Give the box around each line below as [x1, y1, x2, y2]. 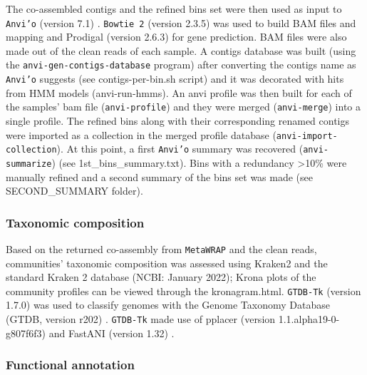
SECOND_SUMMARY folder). [6, 183, 143, 198]
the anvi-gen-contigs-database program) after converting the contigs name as [6, 57, 356, 72]
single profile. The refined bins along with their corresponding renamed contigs [6, 113, 350, 128]
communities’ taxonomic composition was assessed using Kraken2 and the [6, 255, 328, 270]
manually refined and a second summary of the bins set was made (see [6, 169, 313, 184]
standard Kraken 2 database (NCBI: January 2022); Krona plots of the [6, 269, 316, 284]
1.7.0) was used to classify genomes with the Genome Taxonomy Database [6, 297, 330, 312]
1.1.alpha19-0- [278, 312, 340, 327]
